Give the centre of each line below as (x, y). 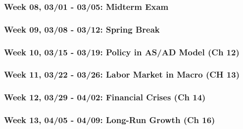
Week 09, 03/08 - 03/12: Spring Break (82, 29)
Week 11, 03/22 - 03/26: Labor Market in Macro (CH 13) (122, 74)
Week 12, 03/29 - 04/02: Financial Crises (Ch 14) (105, 97)
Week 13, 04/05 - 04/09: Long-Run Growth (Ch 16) (110, 120)
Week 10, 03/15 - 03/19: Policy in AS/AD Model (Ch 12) (122, 52)
